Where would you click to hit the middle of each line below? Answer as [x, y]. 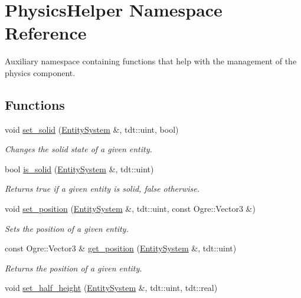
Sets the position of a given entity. [67, 228]
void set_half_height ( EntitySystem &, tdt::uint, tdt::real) [111, 288]
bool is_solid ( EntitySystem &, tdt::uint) [79, 168]
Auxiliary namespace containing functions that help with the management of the [151, 61]
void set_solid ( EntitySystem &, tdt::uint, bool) [92, 129]
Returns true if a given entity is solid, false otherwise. [102, 189]
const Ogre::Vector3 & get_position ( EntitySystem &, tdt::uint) [121, 248]
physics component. [40, 72]
